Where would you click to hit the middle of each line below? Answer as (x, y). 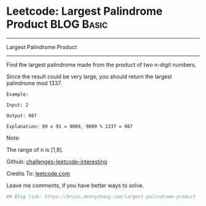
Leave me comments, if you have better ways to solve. (75, 185)
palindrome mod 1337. (34, 83)
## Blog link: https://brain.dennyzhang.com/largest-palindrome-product (101, 196)
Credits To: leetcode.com (38, 174)
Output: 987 (21, 116)
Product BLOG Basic (57, 24)
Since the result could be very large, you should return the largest (90, 76)
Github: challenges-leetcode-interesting (57, 161)
